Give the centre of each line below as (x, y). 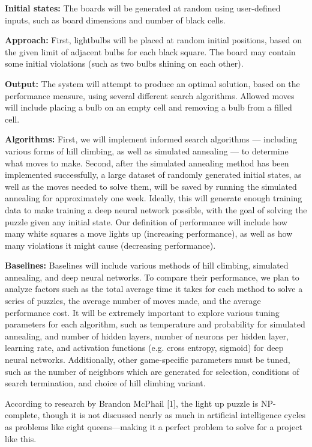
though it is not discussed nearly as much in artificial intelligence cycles (174, 415)
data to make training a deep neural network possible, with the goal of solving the (156, 209)
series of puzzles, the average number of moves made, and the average (133, 301)
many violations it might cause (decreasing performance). (110, 245)
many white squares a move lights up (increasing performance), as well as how (149, 233)
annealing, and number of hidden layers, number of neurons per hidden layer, (147, 336)
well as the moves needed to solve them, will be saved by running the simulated (151, 186)
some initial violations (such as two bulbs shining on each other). (124, 63)
